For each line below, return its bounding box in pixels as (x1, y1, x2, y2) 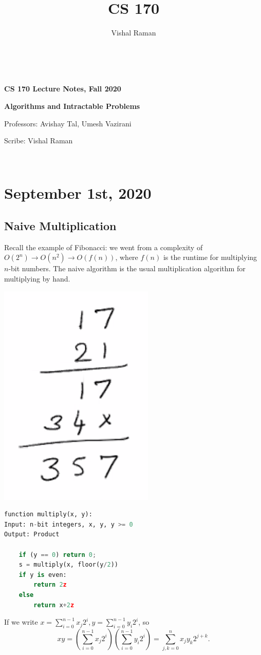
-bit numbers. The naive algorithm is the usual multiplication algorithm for (8, 263, 246, 274)
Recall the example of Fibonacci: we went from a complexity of (4, 241, 203, 252)
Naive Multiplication (4, 218, 117, 234)
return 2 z (33, 581, 67, 589)
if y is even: (18, 571, 67, 578)
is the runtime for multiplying (163, 252, 257, 263)
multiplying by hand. (4, 273, 70, 284)
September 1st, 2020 (4, 182, 152, 203)
